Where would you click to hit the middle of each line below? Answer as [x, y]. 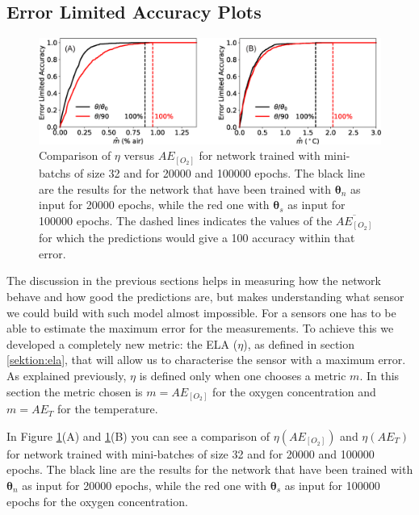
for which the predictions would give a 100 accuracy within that [197, 238]
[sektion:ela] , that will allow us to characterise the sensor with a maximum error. [206, 360]
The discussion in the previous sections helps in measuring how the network [194, 281]
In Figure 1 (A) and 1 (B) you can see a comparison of [138, 435]
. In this [379, 376]
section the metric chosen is [75, 391]
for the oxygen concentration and [294, 391]
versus [139, 155]
